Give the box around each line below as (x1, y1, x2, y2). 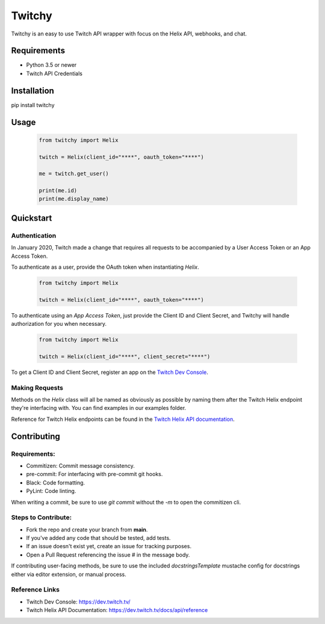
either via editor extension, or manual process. (11, 570, 126, 578)
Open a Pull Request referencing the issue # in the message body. (26, 551, 190, 558)
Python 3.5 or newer (26, 61, 77, 69)
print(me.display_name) (39, 195, 110, 203)
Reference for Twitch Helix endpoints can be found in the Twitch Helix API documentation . (11, 415, 235, 423)
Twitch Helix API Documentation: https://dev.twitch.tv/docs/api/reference (26, 607, 208, 614)
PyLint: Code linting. (26, 488, 76, 495)
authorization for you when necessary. (11, 320, 107, 328)
